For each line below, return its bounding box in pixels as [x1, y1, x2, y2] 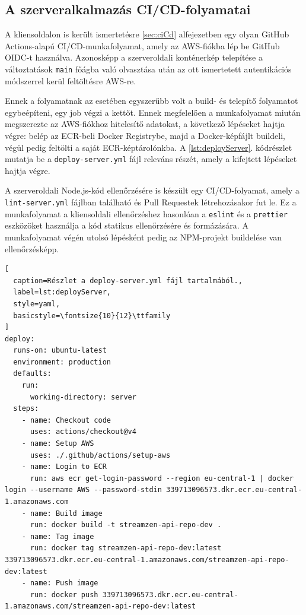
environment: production [13, 357, 111, 366]
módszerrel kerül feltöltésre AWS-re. [5, 74, 136, 87]
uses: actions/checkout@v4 [30, 427, 136, 436]
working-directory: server [30, 392, 136, 401]
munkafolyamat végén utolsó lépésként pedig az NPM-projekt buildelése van [5, 230, 282, 243]
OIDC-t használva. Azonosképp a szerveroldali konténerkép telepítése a [5, 51, 263, 64]
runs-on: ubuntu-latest [13, 346, 107, 355]
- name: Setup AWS [21, 439, 94, 448]
